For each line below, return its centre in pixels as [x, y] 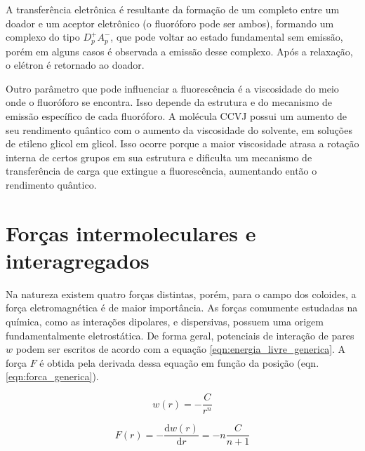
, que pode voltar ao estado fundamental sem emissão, [227, 37]
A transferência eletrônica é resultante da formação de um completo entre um [173, 9]
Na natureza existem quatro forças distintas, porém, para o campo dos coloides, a [181, 294]
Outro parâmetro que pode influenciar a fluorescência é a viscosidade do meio [172, 88]
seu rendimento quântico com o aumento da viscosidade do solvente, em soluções [179, 129]
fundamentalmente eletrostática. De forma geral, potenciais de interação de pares [180, 335]
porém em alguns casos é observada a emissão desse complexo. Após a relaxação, [179, 51]
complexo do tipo [43, 37]
